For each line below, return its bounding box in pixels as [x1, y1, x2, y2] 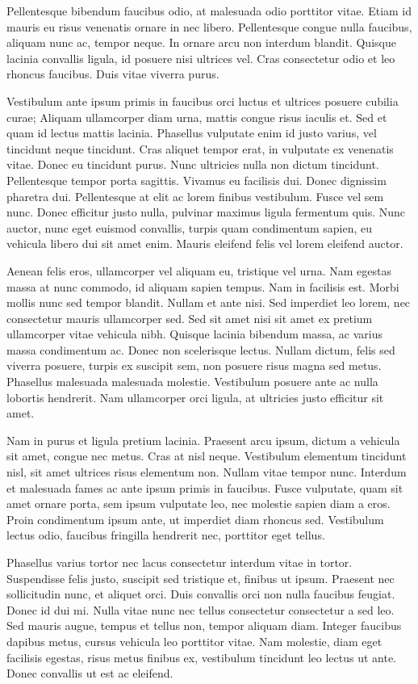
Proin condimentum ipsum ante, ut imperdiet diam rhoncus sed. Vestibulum [6, 510, 384, 527]
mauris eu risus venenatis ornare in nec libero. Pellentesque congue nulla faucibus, [6, 18, 412, 35]
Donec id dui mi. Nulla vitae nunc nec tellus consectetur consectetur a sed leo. [6, 601, 395, 618]
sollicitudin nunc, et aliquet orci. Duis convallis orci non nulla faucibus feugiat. [6, 585, 395, 602]
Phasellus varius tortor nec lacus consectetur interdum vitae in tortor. [6, 554, 353, 570]
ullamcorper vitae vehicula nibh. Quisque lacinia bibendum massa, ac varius [6, 325, 382, 342]
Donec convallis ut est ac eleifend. [6, 665, 173, 682]
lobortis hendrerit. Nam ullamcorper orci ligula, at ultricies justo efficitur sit [6, 388, 384, 405]
